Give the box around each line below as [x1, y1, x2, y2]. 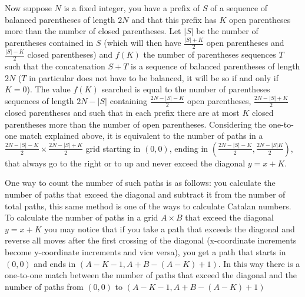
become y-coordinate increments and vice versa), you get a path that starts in [5, 245, 286, 258]
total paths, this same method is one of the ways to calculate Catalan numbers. [5, 199, 291, 212]
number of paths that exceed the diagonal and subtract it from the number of [5, 188, 286, 200]
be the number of [196, 25, 258, 37]
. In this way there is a [218, 257, 300, 269]
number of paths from [5, 280, 84, 292]
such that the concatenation [5, 60, 105, 72]
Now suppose [5, 2, 52, 14]
